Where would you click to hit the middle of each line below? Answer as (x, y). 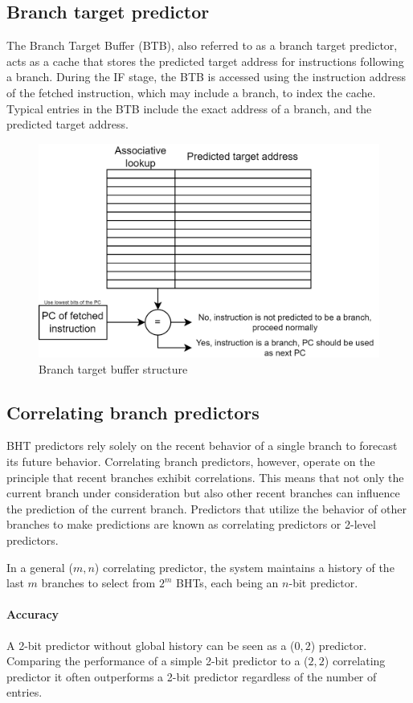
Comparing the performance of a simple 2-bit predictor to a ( (157, 661)
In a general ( (40, 567)
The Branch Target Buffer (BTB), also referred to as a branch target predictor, (202, 45)
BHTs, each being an (227, 583)
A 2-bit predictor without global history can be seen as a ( (151, 645)
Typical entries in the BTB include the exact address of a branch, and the (189, 108)
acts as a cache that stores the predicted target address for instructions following (205, 61)
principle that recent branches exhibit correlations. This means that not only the (205, 477)
